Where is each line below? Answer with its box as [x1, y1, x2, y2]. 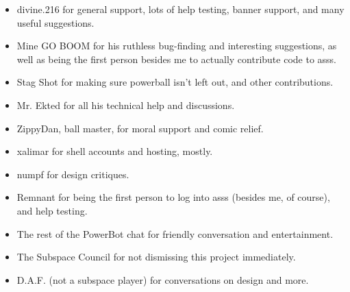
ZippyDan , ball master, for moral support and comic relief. [16, 121, 264, 135]
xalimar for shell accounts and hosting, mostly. [16, 144, 213, 158]
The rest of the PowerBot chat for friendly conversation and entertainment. [16, 226, 334, 241]
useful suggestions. [16, 15, 95, 29]
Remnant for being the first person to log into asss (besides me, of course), [16, 190, 330, 204]
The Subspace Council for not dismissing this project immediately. [16, 250, 296, 264]
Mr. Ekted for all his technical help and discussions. [16, 97, 235, 112]
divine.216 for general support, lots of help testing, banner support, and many [16, 2, 345, 16]
